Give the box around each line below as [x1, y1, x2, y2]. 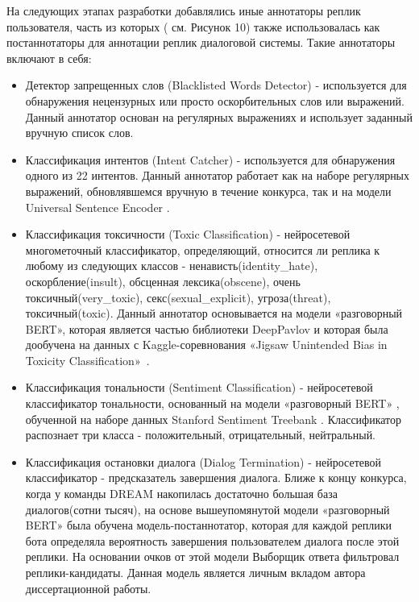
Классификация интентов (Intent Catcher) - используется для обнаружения [25, 151, 396, 168]
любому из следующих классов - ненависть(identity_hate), [25, 257, 318, 274]
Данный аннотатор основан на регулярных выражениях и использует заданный [25, 108, 413, 125]
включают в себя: [6, 49, 92, 66]
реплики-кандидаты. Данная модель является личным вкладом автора [25, 564, 366, 580]
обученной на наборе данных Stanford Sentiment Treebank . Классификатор [25, 410, 402, 427]
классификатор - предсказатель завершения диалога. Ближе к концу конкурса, [25, 469, 407, 486]
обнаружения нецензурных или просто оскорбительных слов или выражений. [25, 92, 404, 109]
